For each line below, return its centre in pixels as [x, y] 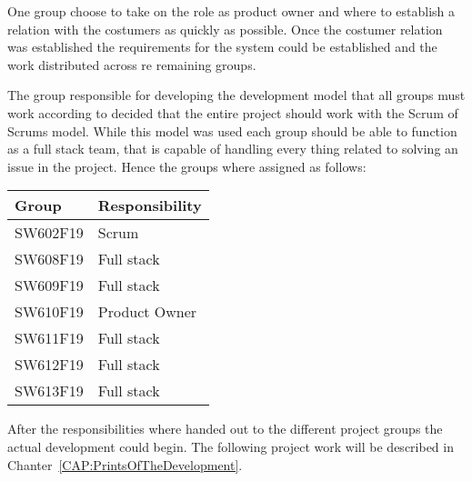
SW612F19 [49, 365]
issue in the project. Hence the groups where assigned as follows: [187, 166]
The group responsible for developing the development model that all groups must [236, 95]
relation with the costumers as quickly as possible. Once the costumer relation [225, 29]
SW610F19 [49, 312]
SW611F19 [49, 338]
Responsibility [150, 205]
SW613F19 [49, 391]
